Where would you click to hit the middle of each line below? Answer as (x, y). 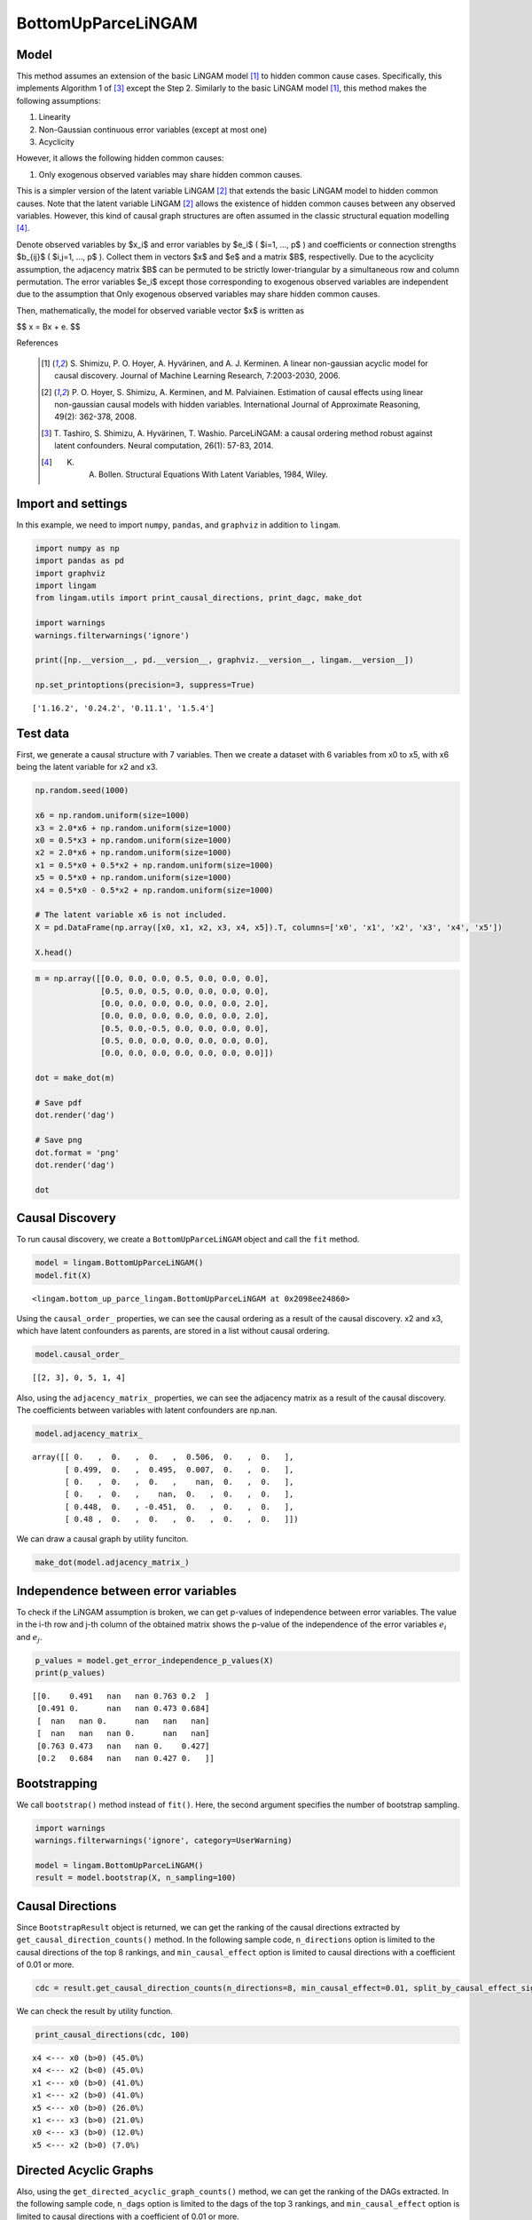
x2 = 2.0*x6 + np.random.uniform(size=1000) (133, 853)
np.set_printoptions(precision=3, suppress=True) (145, 685)
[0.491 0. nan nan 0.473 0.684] (123, 1709)
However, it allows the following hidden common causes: (120, 158)
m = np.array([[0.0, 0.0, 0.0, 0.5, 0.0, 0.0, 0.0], (152, 979)
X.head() (54, 952)
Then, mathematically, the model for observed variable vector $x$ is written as (160, 310)
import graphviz (70, 573)
